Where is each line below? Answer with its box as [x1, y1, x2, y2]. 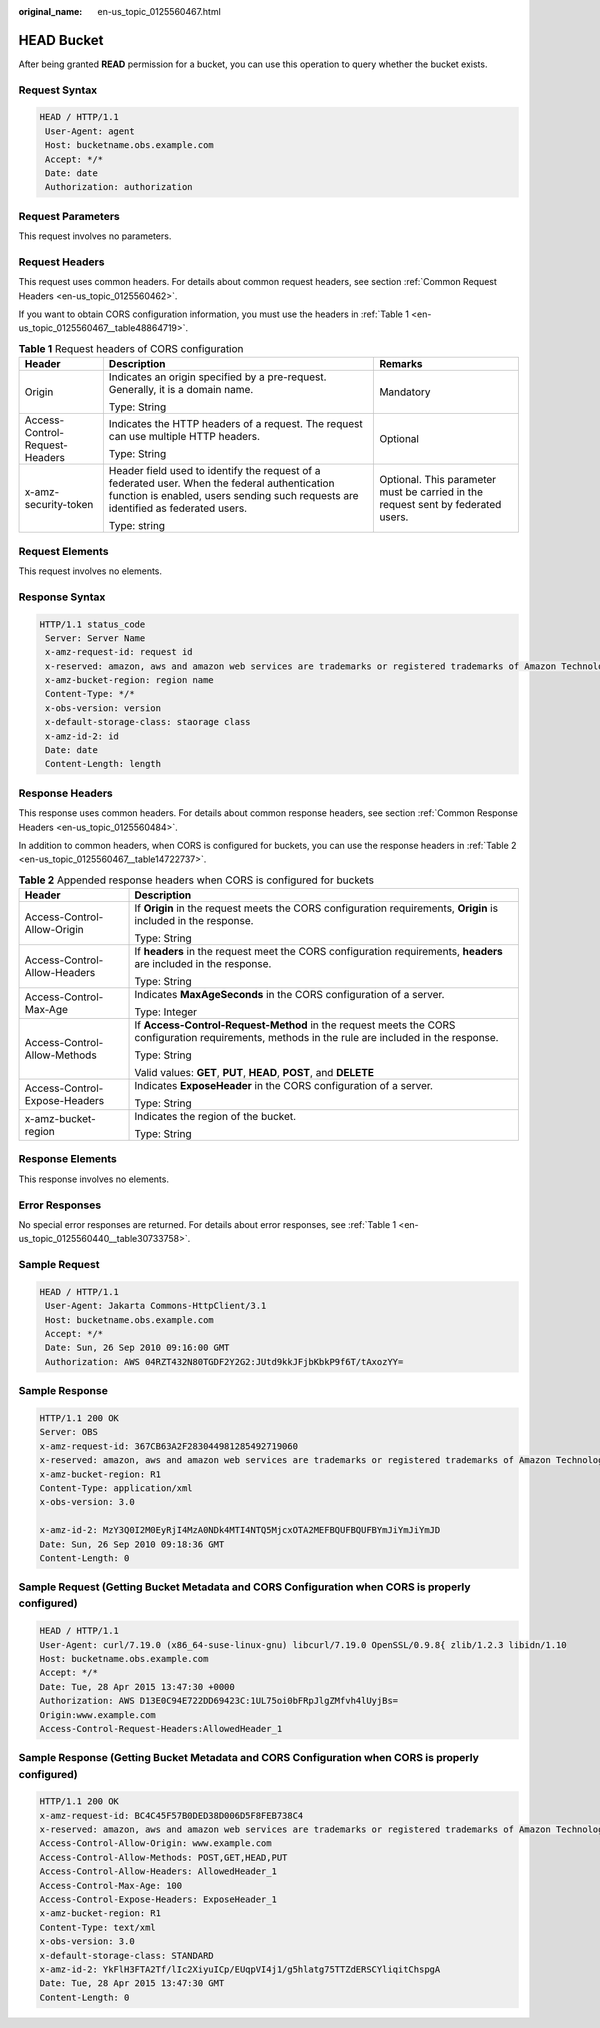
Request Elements [18, 544, 109, 558]
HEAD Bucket [18, 31, 104, 49]
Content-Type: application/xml [39, 1482, 194, 1494]
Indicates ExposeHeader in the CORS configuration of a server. [134, 1079, 434, 1093]
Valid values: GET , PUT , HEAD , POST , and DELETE [134, 1066, 375, 1080]
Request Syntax [18, 83, 98, 97]
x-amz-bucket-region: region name [45, 675, 214, 686]
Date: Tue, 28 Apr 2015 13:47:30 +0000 [39, 1681, 235, 1692]
